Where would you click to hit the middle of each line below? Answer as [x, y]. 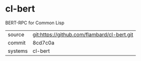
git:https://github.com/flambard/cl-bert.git [83, 34]
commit [17, 42]
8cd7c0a [43, 42]
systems [18, 51]
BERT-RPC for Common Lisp [35, 23]
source [16, 34]
